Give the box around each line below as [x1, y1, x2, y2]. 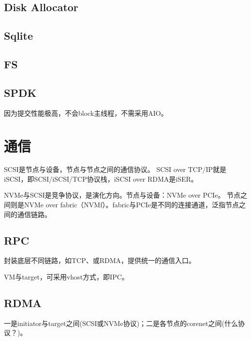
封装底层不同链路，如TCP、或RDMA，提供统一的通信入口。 [4, 255, 196, 265]
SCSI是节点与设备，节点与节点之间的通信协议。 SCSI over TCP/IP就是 [4, 164, 227, 174]
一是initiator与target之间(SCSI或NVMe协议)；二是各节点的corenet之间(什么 [4, 318, 238, 328]
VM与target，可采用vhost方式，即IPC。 [4, 272, 129, 282]
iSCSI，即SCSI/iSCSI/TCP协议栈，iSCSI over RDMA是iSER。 [4, 173, 198, 184]
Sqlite [4, 28, 33, 43]
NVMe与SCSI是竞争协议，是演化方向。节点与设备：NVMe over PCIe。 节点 [4, 190, 241, 200]
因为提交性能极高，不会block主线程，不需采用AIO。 [4, 108, 168, 118]
